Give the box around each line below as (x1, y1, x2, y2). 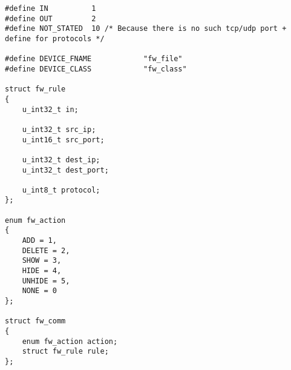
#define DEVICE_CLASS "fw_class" (5, 64, 187, 73)
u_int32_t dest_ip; (22, 155, 100, 164)
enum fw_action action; (22, 337, 118, 346)
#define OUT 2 (5, 14, 96, 23)
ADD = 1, (22, 236, 57, 245)
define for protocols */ (5, 34, 105, 43)
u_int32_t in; (22, 105, 79, 114)
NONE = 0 (22, 286, 57, 296)
